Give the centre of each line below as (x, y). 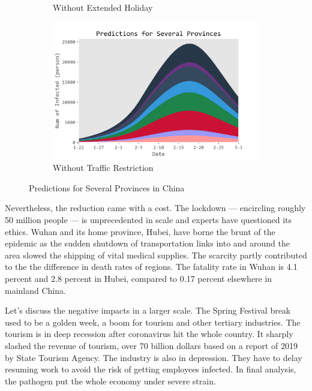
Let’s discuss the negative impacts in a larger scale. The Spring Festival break (148, 310)
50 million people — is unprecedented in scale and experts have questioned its (148, 220)
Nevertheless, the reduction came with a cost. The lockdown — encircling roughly (155, 208)
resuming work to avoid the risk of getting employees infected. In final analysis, (151, 369)
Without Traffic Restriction (103, 168)
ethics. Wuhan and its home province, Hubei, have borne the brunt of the (140, 231)
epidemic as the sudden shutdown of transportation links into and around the (148, 243)
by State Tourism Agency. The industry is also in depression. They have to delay (154, 357)
